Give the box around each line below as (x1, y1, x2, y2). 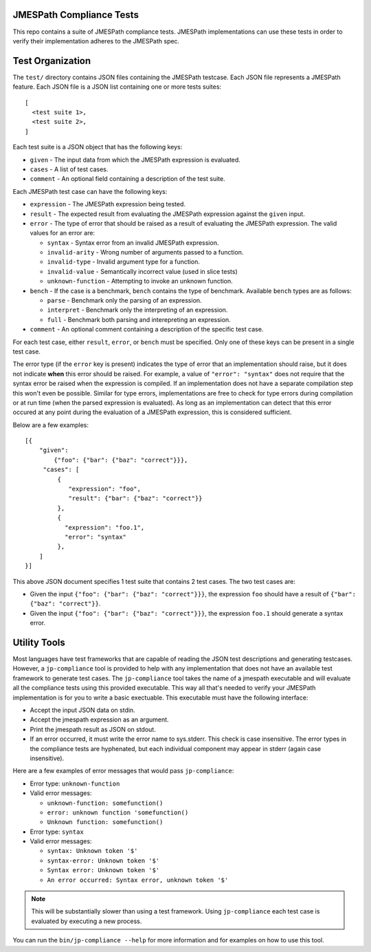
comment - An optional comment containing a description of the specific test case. (30, 325, 264, 334)
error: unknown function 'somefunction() (47, 808, 189, 816)
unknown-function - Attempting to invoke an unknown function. (47, 277, 233, 285)
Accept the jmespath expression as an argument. (30, 715, 169, 724)
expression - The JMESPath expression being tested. (30, 200, 185, 208)
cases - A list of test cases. (30, 165, 109, 173)
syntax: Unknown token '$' (47, 847, 138, 855)
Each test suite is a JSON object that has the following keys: (12, 143, 183, 151)
